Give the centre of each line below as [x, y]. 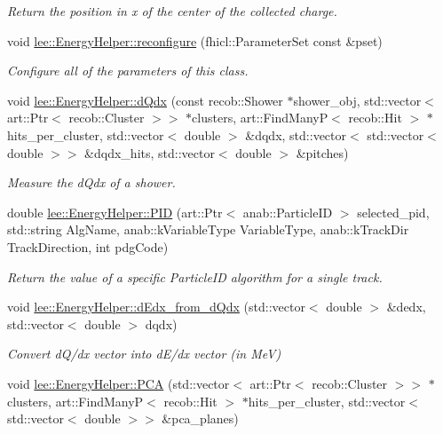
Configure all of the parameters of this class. [128, 71]
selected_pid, [393, 212]
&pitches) [322, 152]
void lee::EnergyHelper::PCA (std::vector [119, 383]
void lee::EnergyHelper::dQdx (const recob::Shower [145, 100]
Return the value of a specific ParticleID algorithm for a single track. [195, 276]
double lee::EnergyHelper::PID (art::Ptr [115, 212]
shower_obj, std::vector [357, 100]
